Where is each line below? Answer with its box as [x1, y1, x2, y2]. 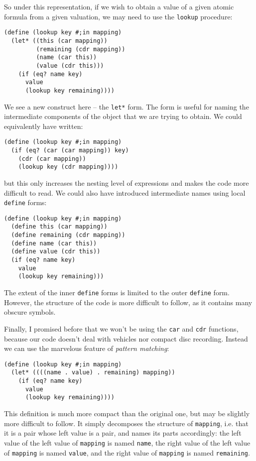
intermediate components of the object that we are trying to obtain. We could [4, 111, 242, 121]
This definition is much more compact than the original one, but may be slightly [4, 408, 250, 419]
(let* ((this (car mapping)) [11, 37, 108, 44]
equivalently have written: [4, 120, 83, 131]
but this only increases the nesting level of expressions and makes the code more [4, 177, 249, 188]
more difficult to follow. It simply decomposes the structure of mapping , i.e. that [4, 418, 249, 428]
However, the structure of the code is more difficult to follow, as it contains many [4, 297, 253, 307]
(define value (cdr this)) [11, 248, 101, 255]
